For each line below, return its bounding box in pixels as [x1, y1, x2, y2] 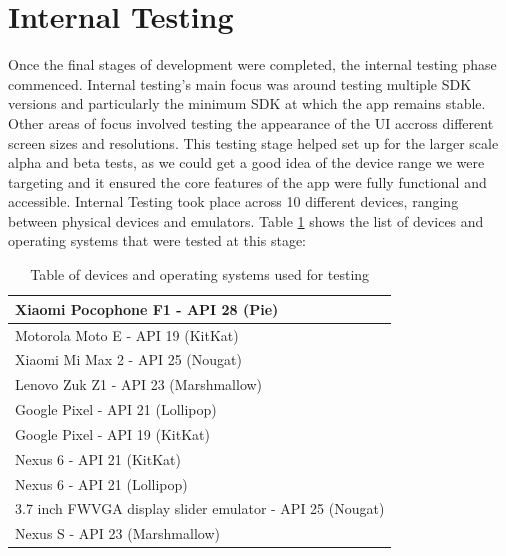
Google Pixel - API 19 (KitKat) [15, 423, 210, 444]
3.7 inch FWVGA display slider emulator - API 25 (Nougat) [15, 498, 385, 519]
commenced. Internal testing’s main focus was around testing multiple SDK [8, 73, 472, 94]
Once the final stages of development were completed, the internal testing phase [8, 54, 497, 75]
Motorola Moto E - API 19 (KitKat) [15, 324, 239, 345]
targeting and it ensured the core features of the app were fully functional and [8, 171, 487, 192]
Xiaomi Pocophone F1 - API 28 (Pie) [15, 298, 279, 319]
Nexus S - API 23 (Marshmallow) [15, 523, 220, 544]
